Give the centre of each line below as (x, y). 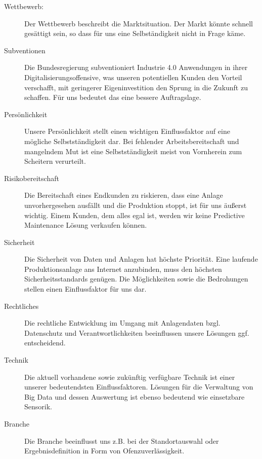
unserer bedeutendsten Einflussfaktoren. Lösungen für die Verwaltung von (139, 387)
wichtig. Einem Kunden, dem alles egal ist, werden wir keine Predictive (135, 215)
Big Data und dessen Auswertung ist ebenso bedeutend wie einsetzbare (135, 396)
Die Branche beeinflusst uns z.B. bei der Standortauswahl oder (122, 440)
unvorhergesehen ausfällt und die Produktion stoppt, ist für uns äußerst (136, 205)
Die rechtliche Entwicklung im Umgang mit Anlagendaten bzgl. (122, 323)
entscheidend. (45, 343)
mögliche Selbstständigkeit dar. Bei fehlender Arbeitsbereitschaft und (132, 141)
